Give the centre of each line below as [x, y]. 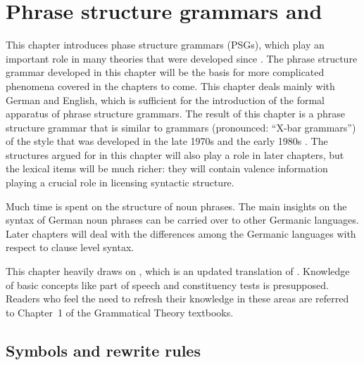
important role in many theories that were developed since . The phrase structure [182, 58]
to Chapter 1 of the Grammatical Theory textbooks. [120, 312]
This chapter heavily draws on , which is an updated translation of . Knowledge [178, 271]
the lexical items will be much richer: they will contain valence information [167, 168]
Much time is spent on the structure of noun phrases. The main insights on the [176, 206]
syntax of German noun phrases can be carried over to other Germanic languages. [182, 220]
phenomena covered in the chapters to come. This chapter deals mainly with [170, 85]
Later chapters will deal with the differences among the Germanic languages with [181, 233]
